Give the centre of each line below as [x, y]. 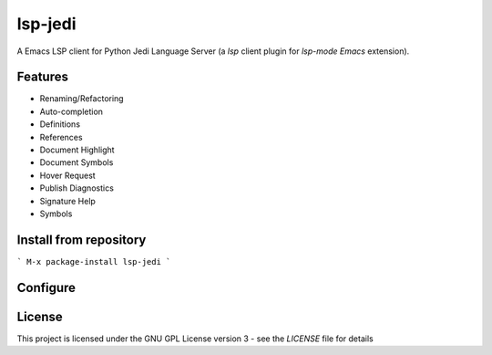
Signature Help [67, 201]
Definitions [60, 124]
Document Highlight [77, 150]
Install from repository [82, 240]
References [61, 137]
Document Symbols [77, 162]
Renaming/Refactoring [82, 99]
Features [42, 77]
